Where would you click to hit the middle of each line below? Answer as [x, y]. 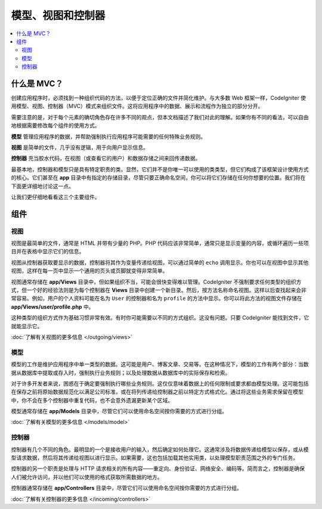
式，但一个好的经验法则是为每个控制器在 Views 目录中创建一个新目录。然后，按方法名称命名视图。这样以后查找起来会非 [159, 290]
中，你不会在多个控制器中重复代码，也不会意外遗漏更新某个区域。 [92, 400]
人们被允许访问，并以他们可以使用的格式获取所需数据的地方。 [87, 477]
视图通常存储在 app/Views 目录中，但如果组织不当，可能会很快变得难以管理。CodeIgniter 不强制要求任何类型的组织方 [156, 282]
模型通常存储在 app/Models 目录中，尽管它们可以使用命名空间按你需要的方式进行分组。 [119, 411]
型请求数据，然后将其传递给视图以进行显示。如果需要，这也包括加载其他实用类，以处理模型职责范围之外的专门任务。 [154, 458]
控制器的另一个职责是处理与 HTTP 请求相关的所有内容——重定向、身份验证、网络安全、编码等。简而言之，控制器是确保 [158, 468]
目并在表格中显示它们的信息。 [48, 252]
